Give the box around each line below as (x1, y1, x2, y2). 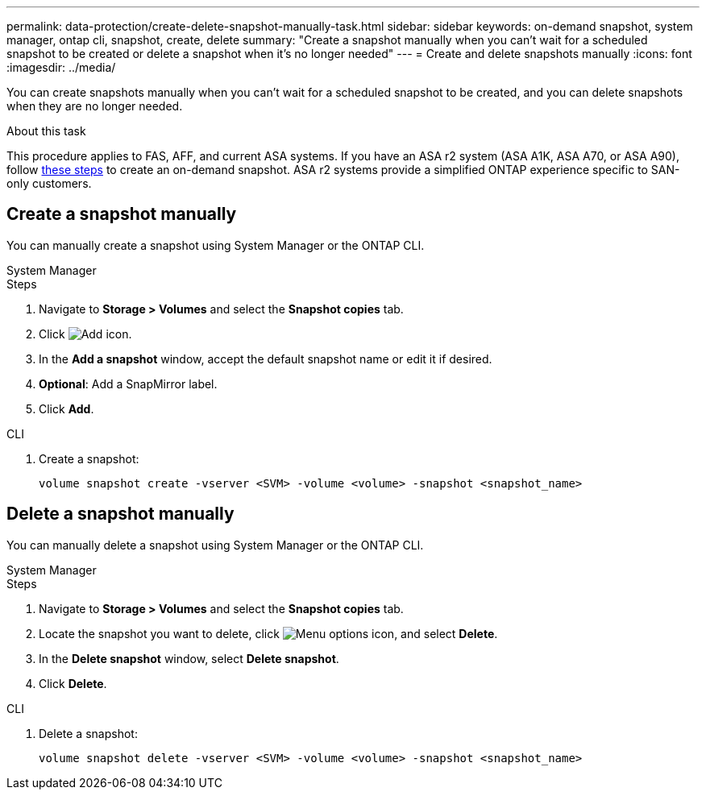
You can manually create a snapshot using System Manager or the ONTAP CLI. (6, 238, 425, 252)
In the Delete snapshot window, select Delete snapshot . (39, 651, 339, 665)
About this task (6, 124, 86, 138)
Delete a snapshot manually (6, 504, 235, 524)
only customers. (6, 176, 92, 190)
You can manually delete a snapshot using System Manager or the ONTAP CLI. (6, 537, 424, 552)
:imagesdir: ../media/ (6, 60, 116, 74)
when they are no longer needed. (6, 99, 183, 113)
